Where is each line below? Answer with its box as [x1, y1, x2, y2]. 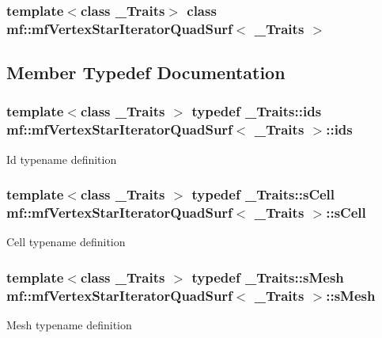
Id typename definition [6, 150, 117, 167]
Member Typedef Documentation [6, 60, 286, 85]
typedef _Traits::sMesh [191, 267, 344, 287]
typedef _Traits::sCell [191, 184, 335, 204]
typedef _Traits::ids [191, 101, 322, 121]
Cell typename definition [6, 234, 126, 250]
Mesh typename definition [6, 317, 132, 333]
